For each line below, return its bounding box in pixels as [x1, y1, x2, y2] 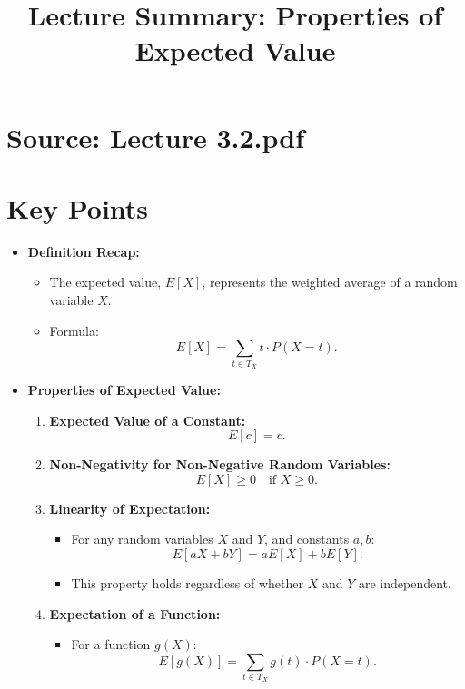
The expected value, [49, 272, 162, 291]
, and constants [264, 529, 350, 548]
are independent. [358, 573, 451, 592]
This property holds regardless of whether [71, 573, 304, 592]
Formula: [49, 320, 99, 340]
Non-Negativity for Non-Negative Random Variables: [49, 455, 391, 474]
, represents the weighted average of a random [202, 272, 458, 291]
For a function [71, 635, 151, 654]
